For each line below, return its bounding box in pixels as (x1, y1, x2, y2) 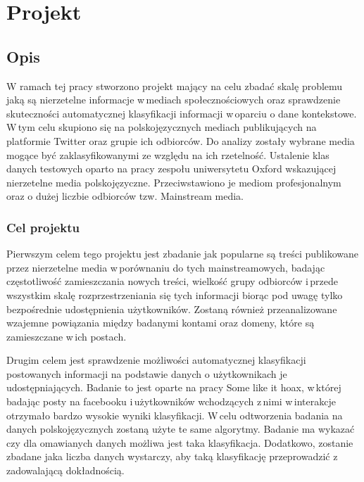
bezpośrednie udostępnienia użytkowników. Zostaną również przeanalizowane (6, 301, 337, 316)
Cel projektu (6, 218, 80, 236)
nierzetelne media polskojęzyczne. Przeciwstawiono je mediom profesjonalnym (6, 175, 341, 189)
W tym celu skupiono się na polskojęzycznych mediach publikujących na (6, 120, 317, 134)
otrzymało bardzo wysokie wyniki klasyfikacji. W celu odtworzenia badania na (6, 407, 343, 422)
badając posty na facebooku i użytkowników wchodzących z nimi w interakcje (6, 394, 336, 409)
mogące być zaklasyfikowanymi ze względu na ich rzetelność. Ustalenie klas (6, 147, 330, 162)
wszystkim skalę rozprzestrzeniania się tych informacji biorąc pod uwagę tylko (6, 287, 343, 302)
